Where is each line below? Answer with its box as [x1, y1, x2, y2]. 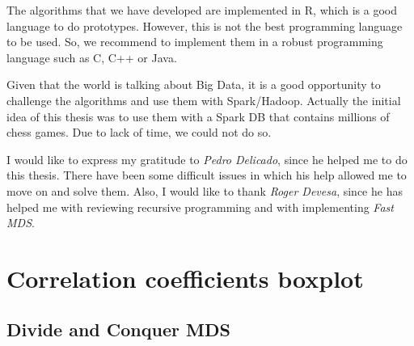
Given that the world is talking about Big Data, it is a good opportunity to [6, 76, 381, 93]
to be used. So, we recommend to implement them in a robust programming [6, 33, 383, 50]
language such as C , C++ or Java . [6, 49, 177, 65]
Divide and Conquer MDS [6, 317, 230, 342]
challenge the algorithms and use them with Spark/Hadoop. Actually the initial [6, 91, 401, 108]
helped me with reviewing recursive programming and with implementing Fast [6, 198, 394, 215]
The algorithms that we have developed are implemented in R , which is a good [6, 2, 398, 18]
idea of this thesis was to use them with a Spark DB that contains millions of [6, 108, 390, 124]
